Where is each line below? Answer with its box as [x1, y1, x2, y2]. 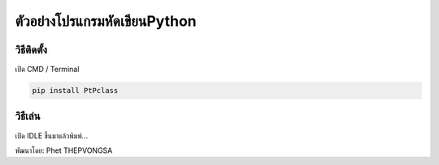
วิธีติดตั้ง [15, 43, 48, 57]
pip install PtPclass [32, 86, 119, 95]
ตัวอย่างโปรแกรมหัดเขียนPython [15, 12, 197, 30]
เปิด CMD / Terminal [15, 65, 80, 74]
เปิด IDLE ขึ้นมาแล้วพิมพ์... [15, 130, 89, 141]
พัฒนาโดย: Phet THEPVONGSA [15, 146, 113, 155]
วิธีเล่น [15, 109, 41, 123]
